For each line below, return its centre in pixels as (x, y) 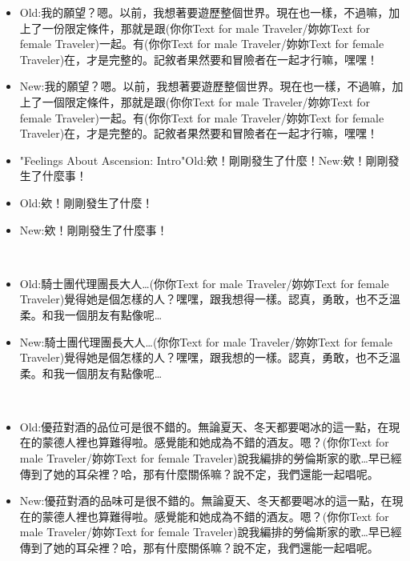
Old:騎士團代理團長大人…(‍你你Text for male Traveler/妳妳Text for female (204, 283)
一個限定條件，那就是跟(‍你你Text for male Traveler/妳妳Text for (206, 101)
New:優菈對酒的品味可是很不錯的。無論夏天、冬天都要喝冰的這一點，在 (206, 501)
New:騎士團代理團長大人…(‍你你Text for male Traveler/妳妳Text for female (206, 341)
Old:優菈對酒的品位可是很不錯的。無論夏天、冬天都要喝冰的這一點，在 (204, 426)
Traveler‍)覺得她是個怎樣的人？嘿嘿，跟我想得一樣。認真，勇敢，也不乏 (205, 299)
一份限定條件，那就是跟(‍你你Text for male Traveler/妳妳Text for (206, 28)
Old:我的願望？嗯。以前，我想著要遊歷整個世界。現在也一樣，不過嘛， (204, 12)
